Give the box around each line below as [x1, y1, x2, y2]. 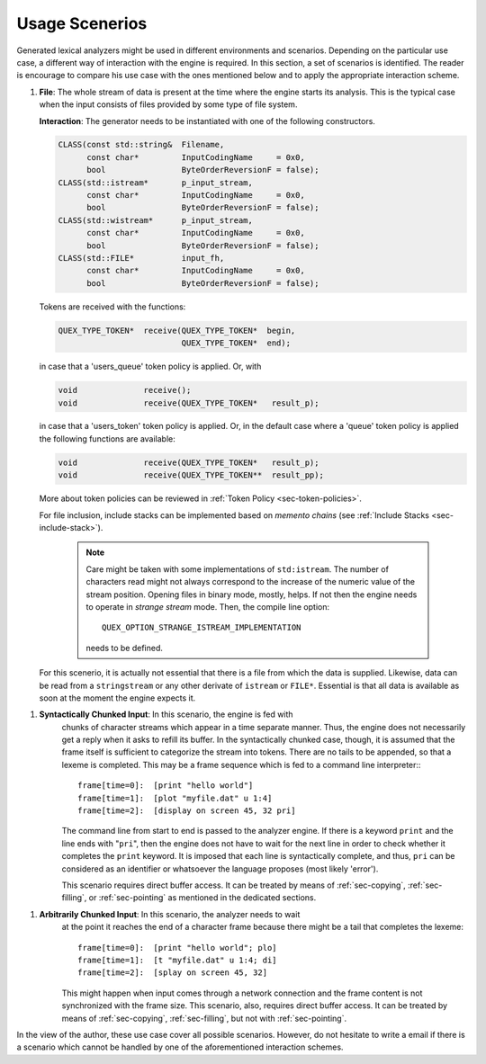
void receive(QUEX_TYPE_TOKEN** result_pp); [58, 470, 324, 480]
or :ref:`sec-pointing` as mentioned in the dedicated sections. [88, 892, 317, 903]
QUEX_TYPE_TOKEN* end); [181, 338, 292, 348]
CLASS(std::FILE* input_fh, [58, 253, 225, 263]
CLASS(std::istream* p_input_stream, [58, 177, 254, 188]
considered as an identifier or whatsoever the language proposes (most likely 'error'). [61, 863, 379, 874]
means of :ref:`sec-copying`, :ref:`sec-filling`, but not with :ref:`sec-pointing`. [61, 1013, 346, 1024]
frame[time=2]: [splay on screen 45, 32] [77, 968, 268, 978]
